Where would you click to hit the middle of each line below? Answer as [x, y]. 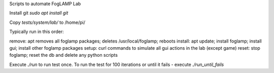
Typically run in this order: [37, 32]
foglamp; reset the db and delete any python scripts [63, 55]
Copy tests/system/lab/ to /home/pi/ [47, 22]
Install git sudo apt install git [39, 13]
